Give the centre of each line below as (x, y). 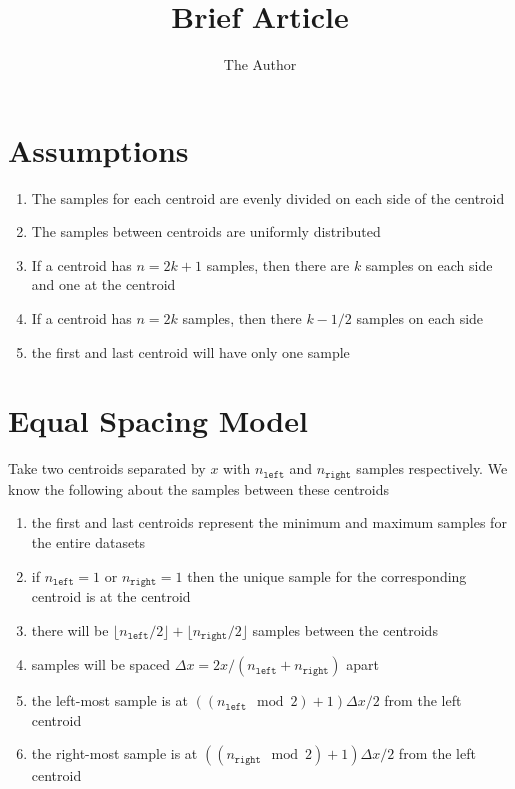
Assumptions (98, 149)
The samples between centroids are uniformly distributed (206, 231)
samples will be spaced (101, 664)
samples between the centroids (345, 629)
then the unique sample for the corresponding (327, 575)
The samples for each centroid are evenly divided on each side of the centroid (268, 197)
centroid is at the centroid (111, 596)
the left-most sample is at (109, 700)
